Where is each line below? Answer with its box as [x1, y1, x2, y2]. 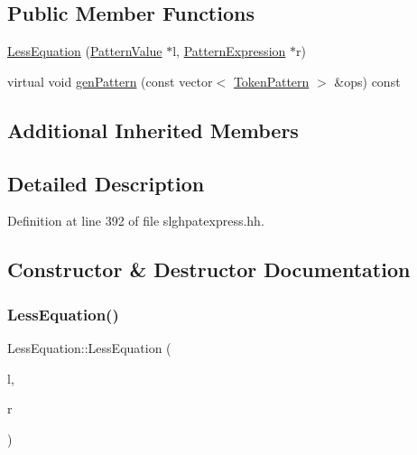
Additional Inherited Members [7, 116, 299, 144]
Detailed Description [7, 169, 205, 197]
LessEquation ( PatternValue [7, 42, 162, 60]
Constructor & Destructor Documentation [7, 255, 411, 283]
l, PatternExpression [172, 42, 286, 60]
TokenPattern [233, 71, 310, 90]
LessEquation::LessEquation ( [7, 338, 171, 357]
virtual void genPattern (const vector [7, 71, 213, 90]
